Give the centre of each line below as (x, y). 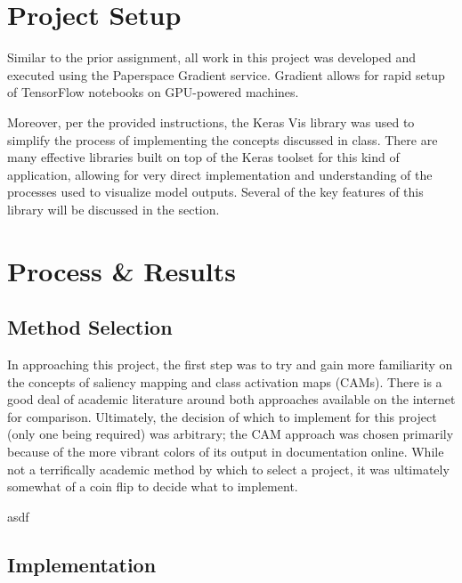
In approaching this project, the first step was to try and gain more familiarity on (230, 364)
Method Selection (90, 327)
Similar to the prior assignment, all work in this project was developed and (212, 57)
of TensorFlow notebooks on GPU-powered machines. (153, 92)
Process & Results (122, 270)
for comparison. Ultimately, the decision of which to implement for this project (222, 416)
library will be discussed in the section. (113, 209)
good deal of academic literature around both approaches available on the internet (231, 399)
